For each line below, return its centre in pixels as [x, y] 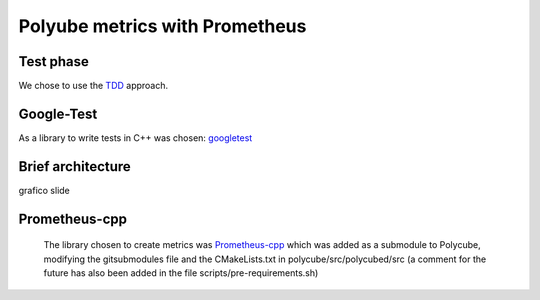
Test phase [54, 61]
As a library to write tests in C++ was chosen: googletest [135, 137]
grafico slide [44, 190]
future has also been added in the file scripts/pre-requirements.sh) [181, 273]
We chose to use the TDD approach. [93, 86]
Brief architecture [75, 166]
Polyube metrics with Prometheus [162, 26]
